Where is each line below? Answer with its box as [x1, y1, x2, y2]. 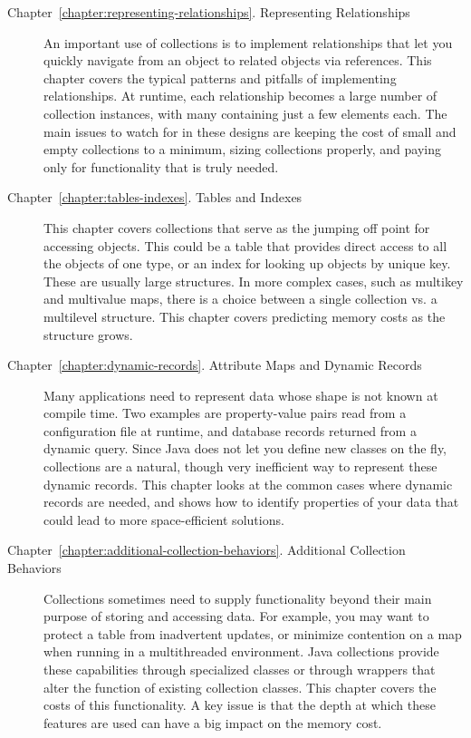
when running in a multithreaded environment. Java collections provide [43, 642, 439, 661]
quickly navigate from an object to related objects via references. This [43, 51, 432, 70]
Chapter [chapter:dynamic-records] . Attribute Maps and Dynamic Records [7, 355, 422, 374]
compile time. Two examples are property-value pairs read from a [43, 403, 407, 422]
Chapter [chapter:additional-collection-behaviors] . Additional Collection [7, 540, 406, 559]
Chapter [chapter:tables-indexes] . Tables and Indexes [7, 188, 303, 207]
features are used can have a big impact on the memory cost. [43, 713, 382, 732]
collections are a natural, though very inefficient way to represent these [43, 457, 437, 476]
